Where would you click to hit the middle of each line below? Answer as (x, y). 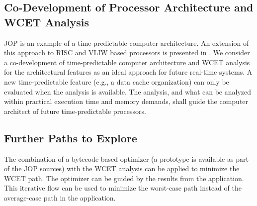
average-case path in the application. (60, 197)
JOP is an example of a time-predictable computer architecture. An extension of (127, 43)
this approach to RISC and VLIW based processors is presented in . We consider (127, 52)
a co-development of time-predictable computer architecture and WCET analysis (127, 62)
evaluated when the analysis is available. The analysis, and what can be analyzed (128, 91)
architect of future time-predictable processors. (75, 111)
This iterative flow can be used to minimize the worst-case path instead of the (123, 188)
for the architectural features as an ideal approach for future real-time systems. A (128, 72)
